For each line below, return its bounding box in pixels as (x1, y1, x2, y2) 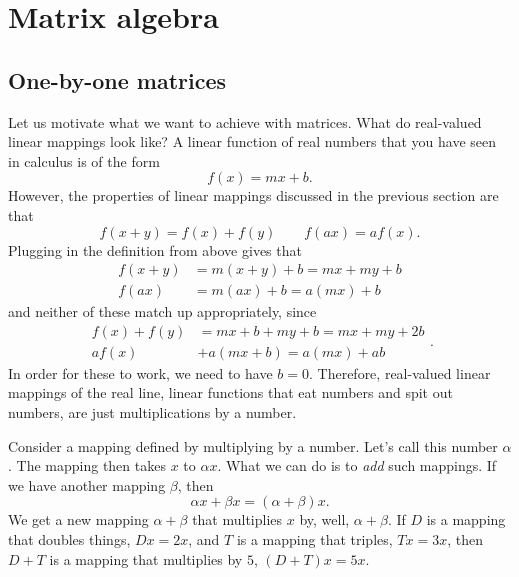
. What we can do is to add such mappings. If (217, 455, 497, 476)
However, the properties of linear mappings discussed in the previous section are (8, 185, 499, 206)
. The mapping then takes (8, 455, 166, 476)
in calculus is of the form (8, 150, 160, 171)
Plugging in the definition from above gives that (8, 239, 302, 260)
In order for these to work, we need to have (8, 362, 273, 383)
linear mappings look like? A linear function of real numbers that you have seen (8, 131, 497, 152)
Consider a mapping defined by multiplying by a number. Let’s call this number (8, 435, 498, 456)
